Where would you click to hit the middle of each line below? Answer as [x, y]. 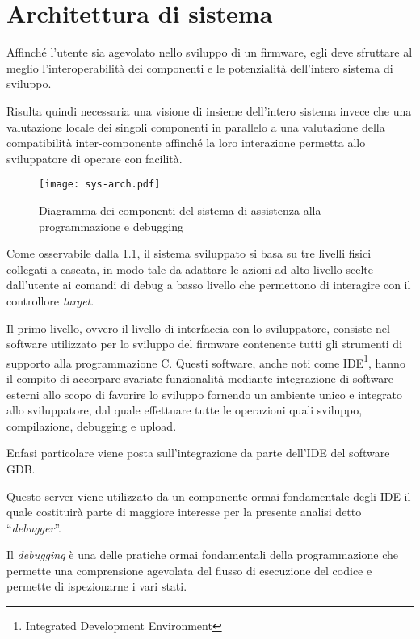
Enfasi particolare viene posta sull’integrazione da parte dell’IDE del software [198, 453]
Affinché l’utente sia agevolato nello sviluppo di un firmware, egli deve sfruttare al [210, 52]
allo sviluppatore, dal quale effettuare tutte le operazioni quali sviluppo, [185, 410]
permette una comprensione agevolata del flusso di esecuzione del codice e [189, 570]
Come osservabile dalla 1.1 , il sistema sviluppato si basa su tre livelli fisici [189, 253]
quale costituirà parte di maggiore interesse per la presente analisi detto [184, 512]
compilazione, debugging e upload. [92, 425]
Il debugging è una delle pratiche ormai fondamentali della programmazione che [203, 555]
